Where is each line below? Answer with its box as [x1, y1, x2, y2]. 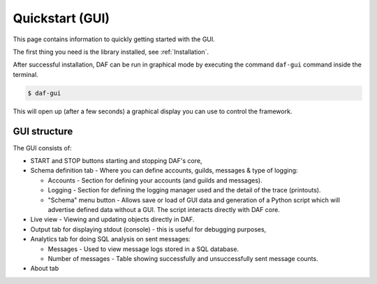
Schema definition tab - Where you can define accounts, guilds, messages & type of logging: [30, 166, 298, 175]
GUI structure [13, 125, 73, 137]
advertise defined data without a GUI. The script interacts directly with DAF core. [47, 205, 281, 213]
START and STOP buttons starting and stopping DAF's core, [30, 156, 202, 164]
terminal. [13, 70, 38, 78]
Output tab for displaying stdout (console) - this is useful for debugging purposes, [30, 225, 267, 234]
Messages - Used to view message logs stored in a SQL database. [47, 245, 239, 253]
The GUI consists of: [13, 143, 73, 152]
